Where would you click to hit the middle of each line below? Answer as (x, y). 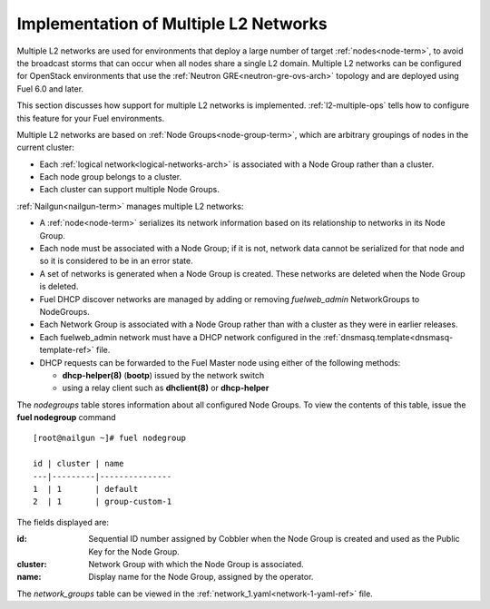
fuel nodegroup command (67, 417)
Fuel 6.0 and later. (50, 88)
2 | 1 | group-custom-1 (103, 502)
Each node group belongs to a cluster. (111, 177)
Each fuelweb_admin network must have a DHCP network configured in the (180, 337)
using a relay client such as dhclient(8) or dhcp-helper (166, 388)
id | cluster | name (78, 464)
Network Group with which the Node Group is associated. (196, 564)
